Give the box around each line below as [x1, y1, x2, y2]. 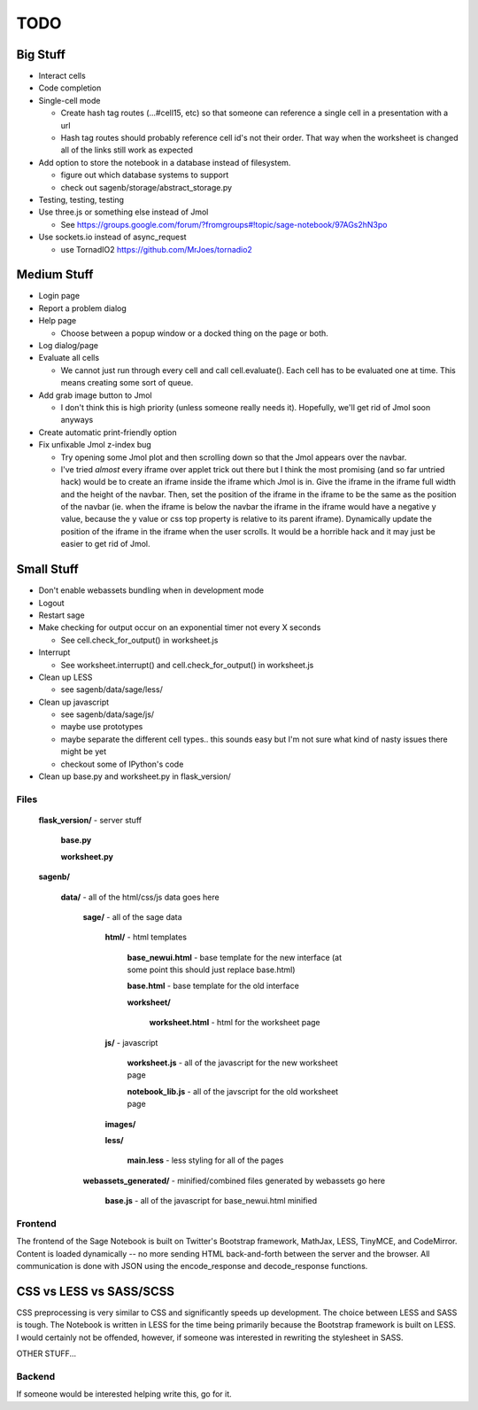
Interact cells [38, 71, 86, 82]
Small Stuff [16, 562, 79, 577]
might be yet [60, 746, 107, 757]
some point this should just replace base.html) [127, 964, 296, 975]
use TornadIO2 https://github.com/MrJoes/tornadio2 [60, 244, 252, 254]
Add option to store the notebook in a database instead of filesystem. [38, 157, 291, 167]
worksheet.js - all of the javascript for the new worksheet [127, 1057, 338, 1068]
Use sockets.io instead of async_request [38, 231, 187, 243]
